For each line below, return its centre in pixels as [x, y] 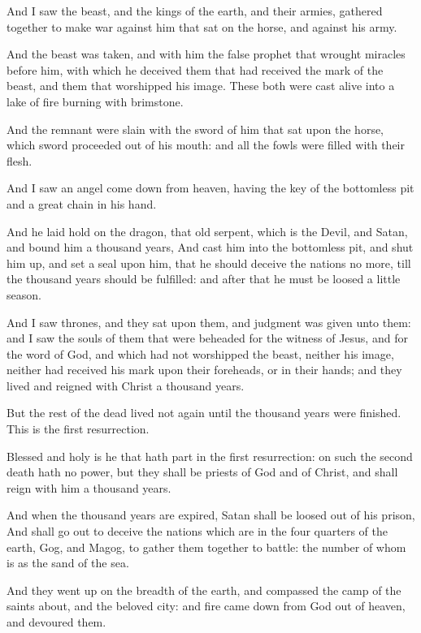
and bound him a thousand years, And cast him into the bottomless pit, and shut [210, 247]
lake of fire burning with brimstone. [95, 101]
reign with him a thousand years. [89, 487]
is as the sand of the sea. [68, 563]
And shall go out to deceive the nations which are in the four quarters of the [197, 531]
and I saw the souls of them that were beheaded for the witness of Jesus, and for [207, 338]
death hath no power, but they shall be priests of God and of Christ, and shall [202, 472]
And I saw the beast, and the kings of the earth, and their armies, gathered [195, 11]
